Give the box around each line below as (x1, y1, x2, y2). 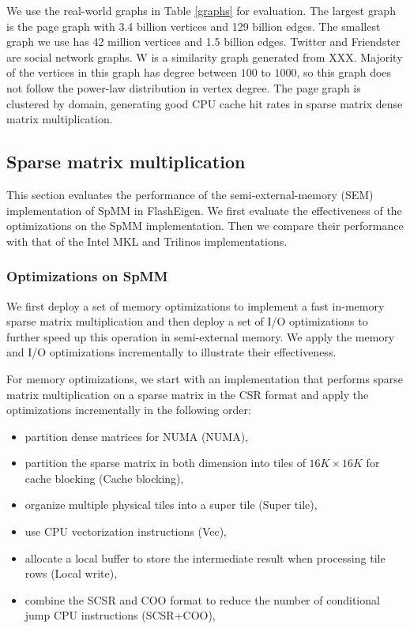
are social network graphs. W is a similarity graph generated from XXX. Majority (6, 48, 403, 65)
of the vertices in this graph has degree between (6, 64, 237, 81)
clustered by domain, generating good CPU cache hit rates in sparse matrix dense (6, 95, 403, 111)
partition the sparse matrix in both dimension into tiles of (24, 454, 306, 471)
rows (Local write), (24, 565, 118, 582)
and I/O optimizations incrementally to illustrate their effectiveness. (6, 344, 337, 360)
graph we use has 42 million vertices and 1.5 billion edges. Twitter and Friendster (6, 33, 401, 50)
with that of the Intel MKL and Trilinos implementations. (6, 232, 288, 249)
